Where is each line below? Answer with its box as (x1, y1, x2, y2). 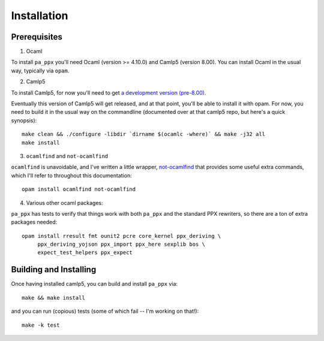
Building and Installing (11, 264, 97, 275)
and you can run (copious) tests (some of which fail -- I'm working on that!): (11, 307, 199, 315)
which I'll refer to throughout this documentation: (11, 171, 132, 179)
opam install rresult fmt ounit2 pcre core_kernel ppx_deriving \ (22, 233, 221, 239)
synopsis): (11, 117, 37, 124)
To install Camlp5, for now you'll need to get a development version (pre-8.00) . (11, 89, 206, 96)
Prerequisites (11, 32, 62, 42)
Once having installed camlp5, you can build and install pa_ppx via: (11, 280, 178, 288)
